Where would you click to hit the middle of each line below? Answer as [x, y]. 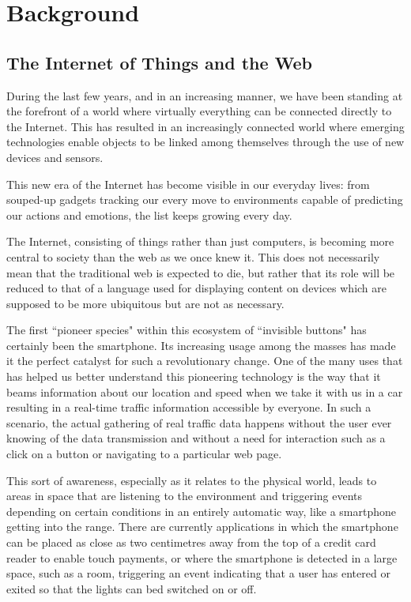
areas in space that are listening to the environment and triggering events [185, 496]
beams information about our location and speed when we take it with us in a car [205, 391]
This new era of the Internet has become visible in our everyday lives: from [188, 184]
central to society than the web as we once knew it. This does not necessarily [193, 256]
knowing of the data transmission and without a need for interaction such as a [196, 438]
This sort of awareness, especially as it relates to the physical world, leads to [192, 480]
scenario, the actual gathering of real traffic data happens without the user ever [199, 422]
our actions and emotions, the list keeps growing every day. [149, 214]
